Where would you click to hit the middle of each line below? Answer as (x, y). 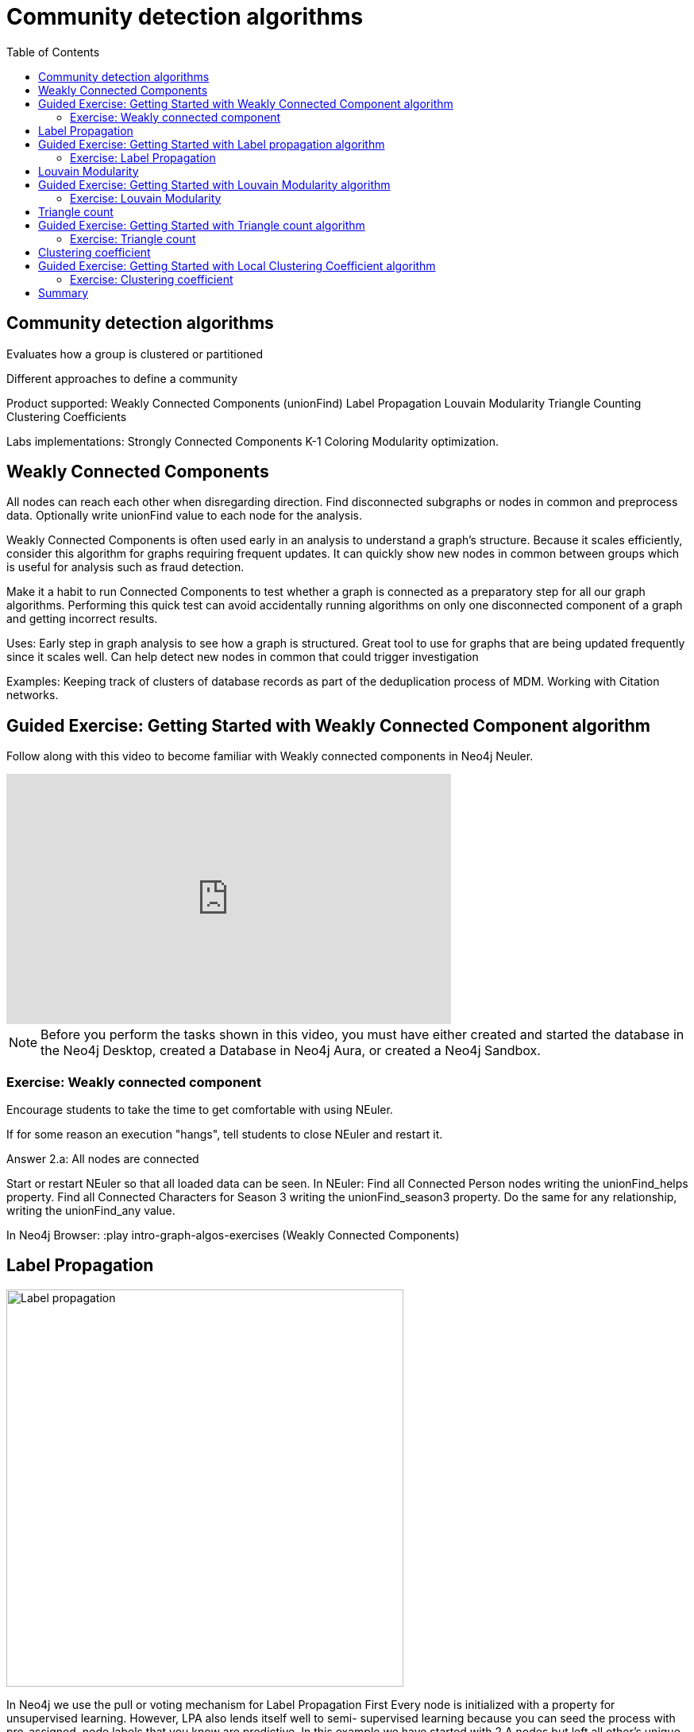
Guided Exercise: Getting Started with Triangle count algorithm (202, 225)
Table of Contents (53, 52)
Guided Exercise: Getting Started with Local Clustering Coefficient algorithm (237, 265)
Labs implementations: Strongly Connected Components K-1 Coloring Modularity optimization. (253, 441)
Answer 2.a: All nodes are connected (103, 1159)
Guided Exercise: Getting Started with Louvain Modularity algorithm (214, 184)
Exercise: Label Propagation (143, 157)
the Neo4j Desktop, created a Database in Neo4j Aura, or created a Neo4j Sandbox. (291, 1051)
